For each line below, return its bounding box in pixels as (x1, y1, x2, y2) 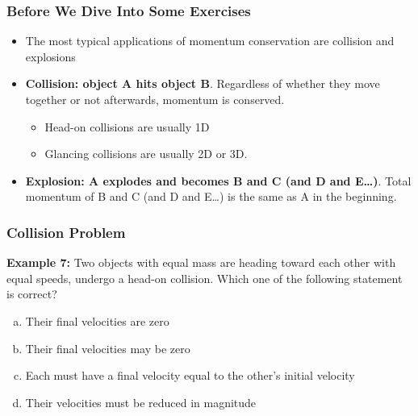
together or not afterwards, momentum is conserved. (25, 91, 285, 107)
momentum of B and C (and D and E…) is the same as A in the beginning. (25, 188, 397, 205)
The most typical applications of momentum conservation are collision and (25, 32, 395, 49)
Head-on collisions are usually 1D (44, 118, 210, 135)
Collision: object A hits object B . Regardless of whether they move (25, 75, 380, 92)
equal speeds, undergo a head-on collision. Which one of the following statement (6, 269, 403, 286)
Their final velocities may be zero (25, 339, 190, 356)
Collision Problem (6, 222, 126, 242)
